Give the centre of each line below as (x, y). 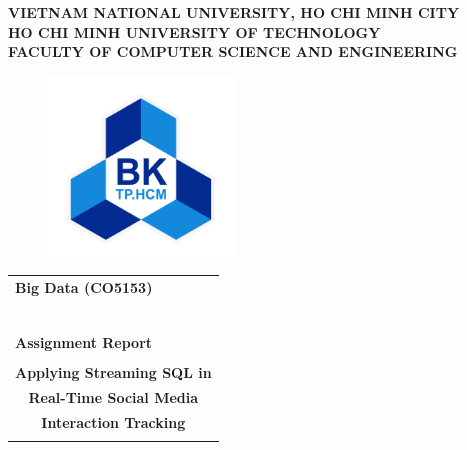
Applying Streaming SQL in (113, 371)
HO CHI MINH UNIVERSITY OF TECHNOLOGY (194, 31)
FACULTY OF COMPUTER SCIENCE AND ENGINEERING (233, 51)
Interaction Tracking (113, 421)
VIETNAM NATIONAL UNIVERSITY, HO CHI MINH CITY (234, 12)
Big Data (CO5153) (84, 286)
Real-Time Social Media (113, 396)
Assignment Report (84, 341)
